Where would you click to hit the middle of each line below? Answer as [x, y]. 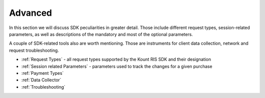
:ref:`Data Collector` [41, 80]
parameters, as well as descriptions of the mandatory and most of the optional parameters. [101, 34]
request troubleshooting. [34, 50]
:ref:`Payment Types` [42, 73]
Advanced [31, 13]
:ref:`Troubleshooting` [43, 87]
